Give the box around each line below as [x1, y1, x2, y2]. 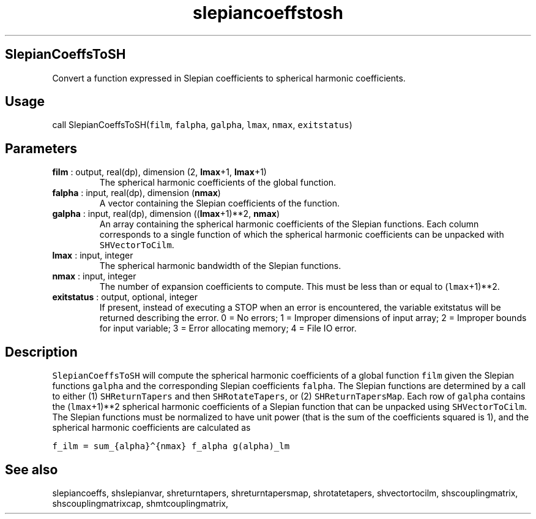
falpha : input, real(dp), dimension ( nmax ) [52, 188, 221, 199]
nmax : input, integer [52, 271, 136, 282]
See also [5, 461, 58, 477]
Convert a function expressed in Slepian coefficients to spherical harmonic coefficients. [52, 72, 406, 83]
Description [5, 344, 78, 360]
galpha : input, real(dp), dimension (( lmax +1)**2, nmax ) [52, 208, 280, 219]
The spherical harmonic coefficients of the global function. [99, 177, 337, 188]
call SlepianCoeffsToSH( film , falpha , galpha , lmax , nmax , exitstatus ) [52, 119, 352, 131]
